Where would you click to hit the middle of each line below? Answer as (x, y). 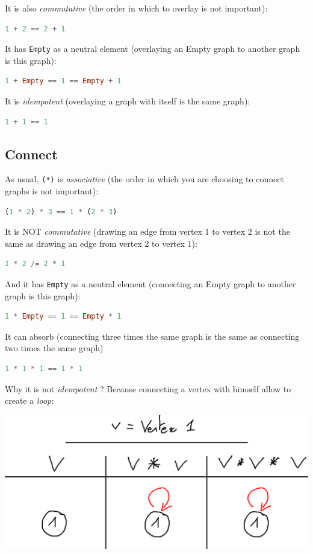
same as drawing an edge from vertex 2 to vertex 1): (101, 243)
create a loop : (29, 400)
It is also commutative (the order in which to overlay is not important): (136, 8)
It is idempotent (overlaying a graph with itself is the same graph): (128, 101)
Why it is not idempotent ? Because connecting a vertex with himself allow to (148, 388)
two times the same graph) (54, 348)
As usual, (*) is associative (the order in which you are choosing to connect (144, 179)
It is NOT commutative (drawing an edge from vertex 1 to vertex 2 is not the (147, 231)
